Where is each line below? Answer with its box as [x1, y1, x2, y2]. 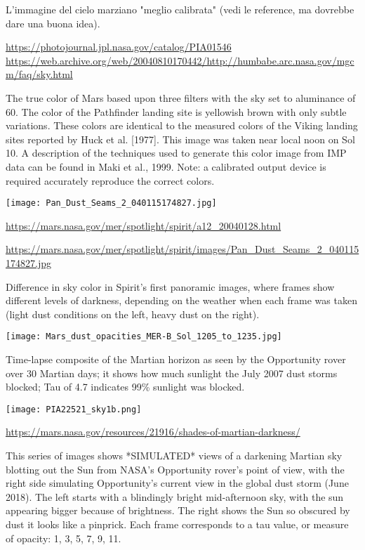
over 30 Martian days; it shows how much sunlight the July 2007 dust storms [6, 365, 338, 380]
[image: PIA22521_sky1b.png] [6, 404, 142, 414]
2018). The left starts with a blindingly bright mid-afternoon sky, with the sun [6, 489, 344, 504]
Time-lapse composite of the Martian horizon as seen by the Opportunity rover [6, 352, 346, 366]
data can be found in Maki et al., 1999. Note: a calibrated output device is [6, 159, 326, 173]
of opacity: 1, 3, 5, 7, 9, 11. [6, 530, 121, 545]
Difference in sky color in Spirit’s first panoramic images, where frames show [6, 279, 335, 294]
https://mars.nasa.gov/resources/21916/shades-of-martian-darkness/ [6, 424, 300, 439]
